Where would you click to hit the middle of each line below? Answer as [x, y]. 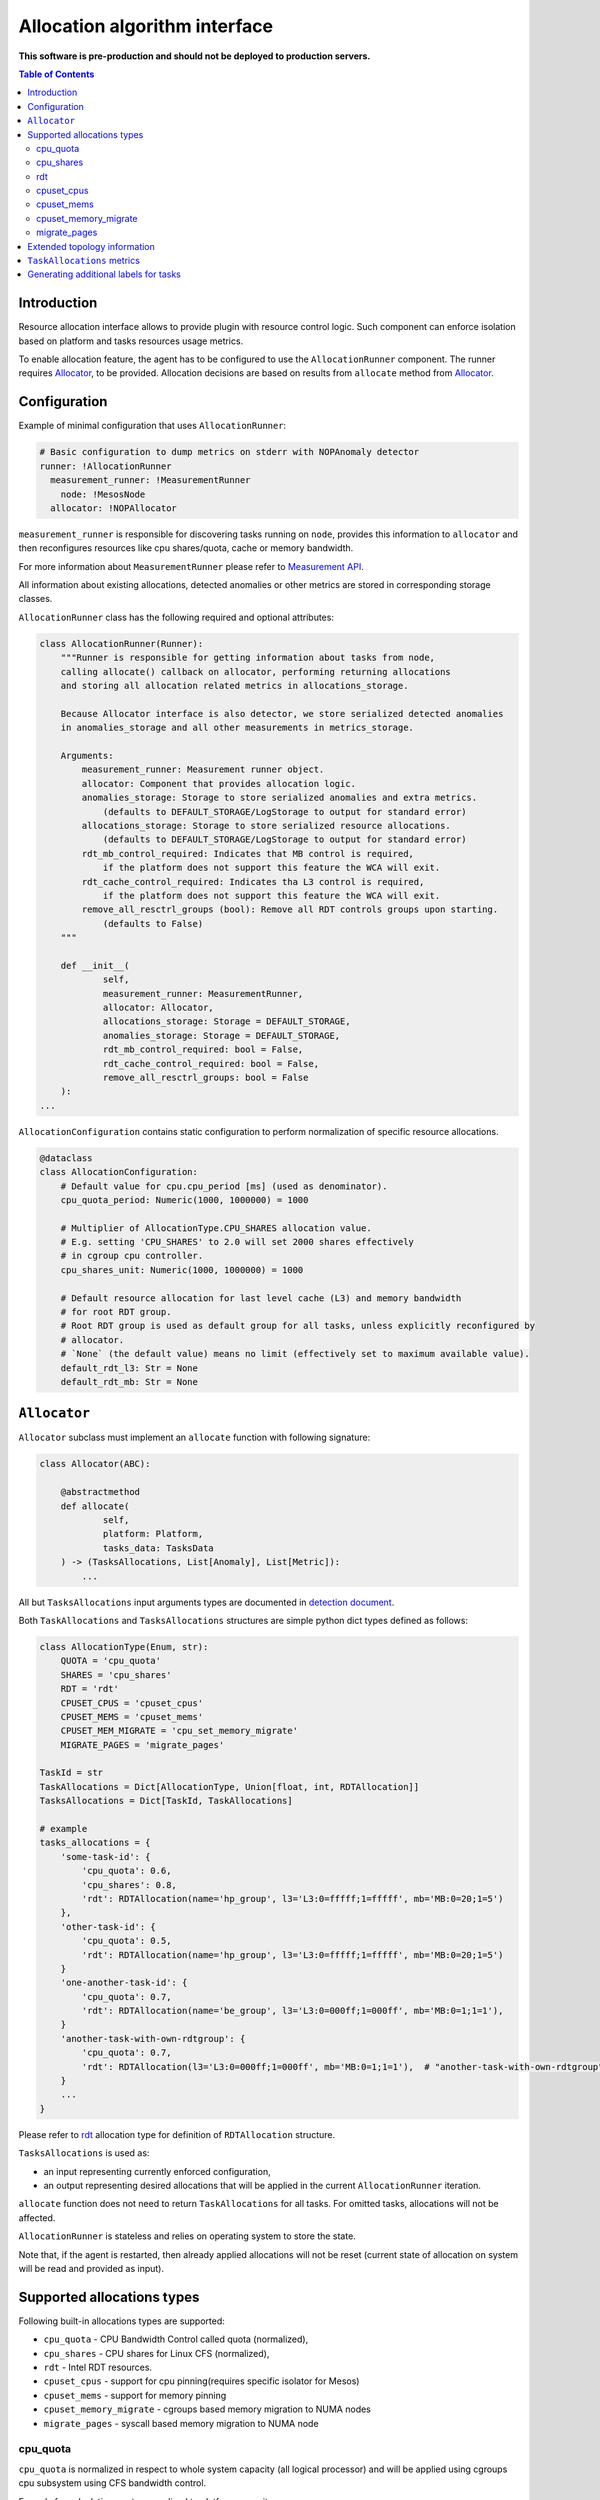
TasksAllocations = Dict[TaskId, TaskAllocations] [166, 1801]
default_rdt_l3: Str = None [129, 1368]
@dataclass [66, 1158]
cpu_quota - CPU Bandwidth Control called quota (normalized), [176, 2339]
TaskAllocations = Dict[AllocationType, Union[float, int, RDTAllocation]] [229, 1786]
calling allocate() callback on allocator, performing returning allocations [256, 671]
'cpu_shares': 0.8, [129, 1884]
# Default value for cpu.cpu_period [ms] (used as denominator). [224, 1186]
